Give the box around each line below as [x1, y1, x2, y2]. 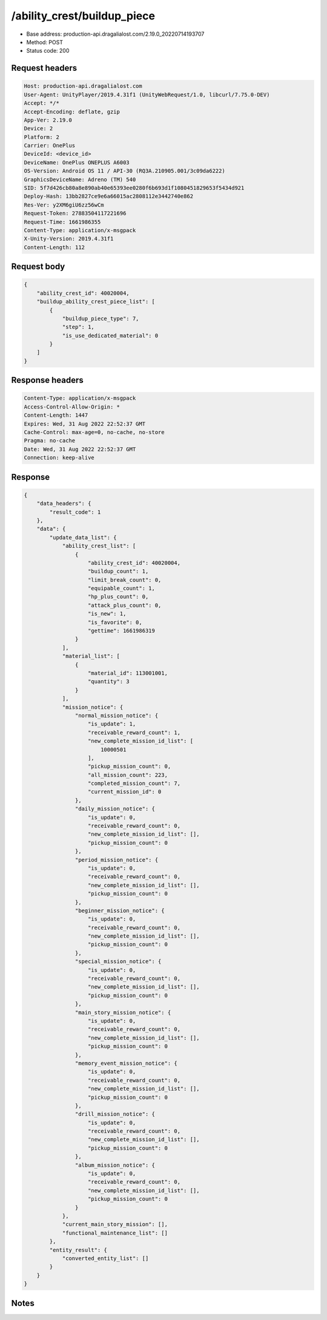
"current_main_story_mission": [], [62, 1221, 168, 1228]
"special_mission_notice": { [74, 958, 162, 965]
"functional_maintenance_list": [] [62, 1229, 168, 1236]
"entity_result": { [49, 1246, 107, 1253]
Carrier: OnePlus [24, 142, 76, 149]
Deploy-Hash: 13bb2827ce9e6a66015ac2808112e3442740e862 [24, 193, 194, 200]
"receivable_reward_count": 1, [88, 729, 181, 736]
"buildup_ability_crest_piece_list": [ [36, 298, 156, 305]
